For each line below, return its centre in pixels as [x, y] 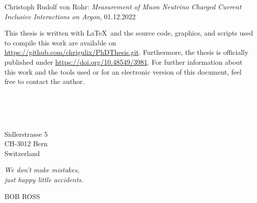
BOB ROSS [22, 196]
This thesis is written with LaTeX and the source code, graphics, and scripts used [129, 33]
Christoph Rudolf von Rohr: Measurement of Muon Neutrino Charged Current [123, 6]
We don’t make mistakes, [42, 170]
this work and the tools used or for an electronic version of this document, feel [123, 71]
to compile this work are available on [60, 42]
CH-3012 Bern [26, 143]
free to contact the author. [44, 81]
